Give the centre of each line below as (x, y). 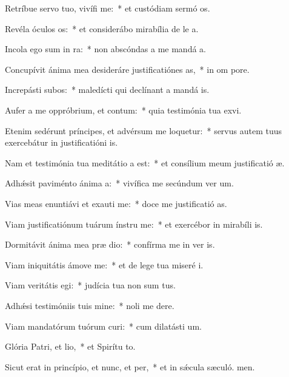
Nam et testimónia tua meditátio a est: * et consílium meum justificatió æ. (145, 162)
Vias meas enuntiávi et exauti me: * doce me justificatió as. (116, 203)
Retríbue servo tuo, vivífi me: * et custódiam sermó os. (108, 8)
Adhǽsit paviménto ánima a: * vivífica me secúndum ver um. (119, 183)
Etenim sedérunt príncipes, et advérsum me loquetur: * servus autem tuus (144, 130)
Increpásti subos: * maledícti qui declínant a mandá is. (107, 90)
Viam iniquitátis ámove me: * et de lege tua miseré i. (104, 264)
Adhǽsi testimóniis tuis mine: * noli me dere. (90, 305)
